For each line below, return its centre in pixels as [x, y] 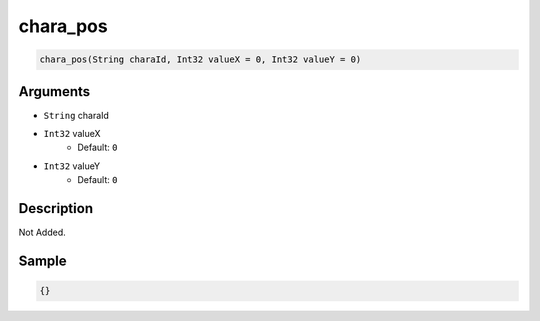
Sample [42, 260]
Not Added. [42, 232]
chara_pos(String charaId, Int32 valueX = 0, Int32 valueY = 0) [200, 59]
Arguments [54, 91]
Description [56, 208]
